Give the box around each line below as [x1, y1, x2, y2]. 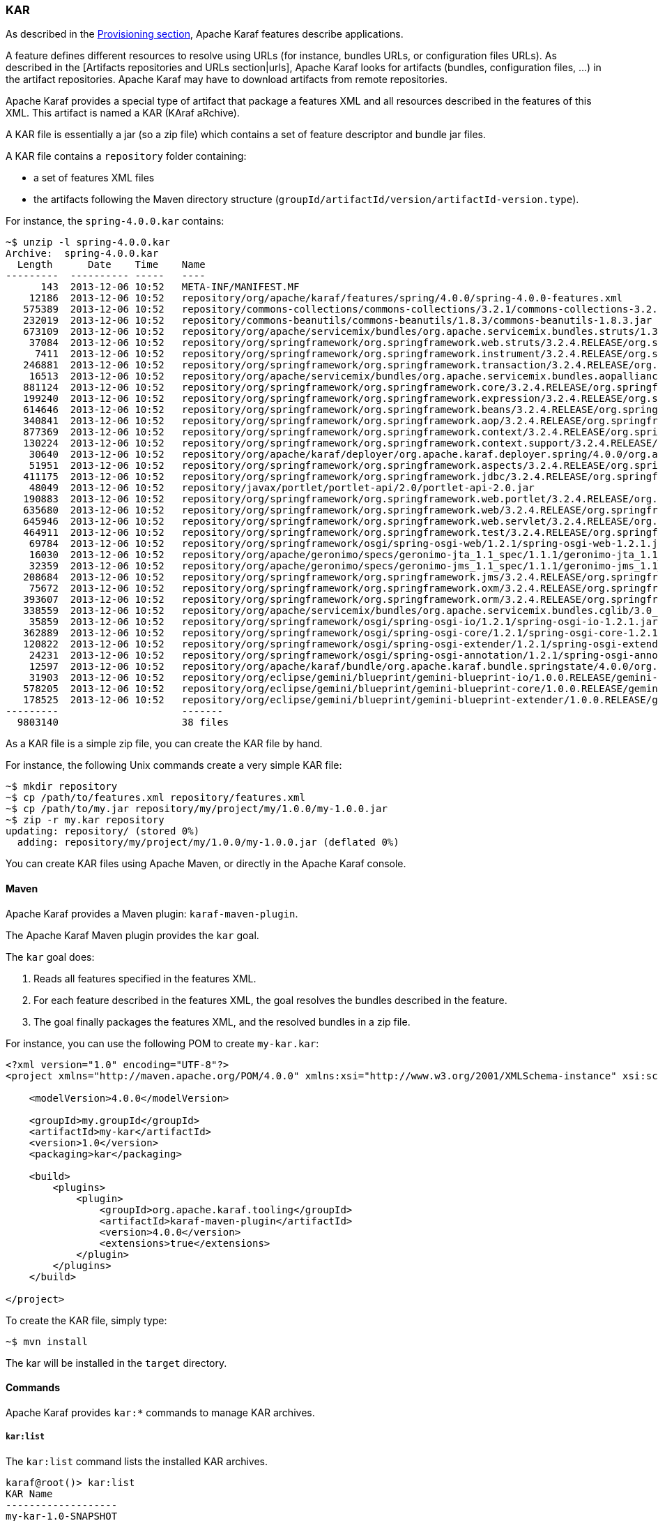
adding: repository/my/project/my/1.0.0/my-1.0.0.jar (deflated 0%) [17, 837, 399, 848]
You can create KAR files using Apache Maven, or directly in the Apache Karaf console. [6, 857, 406, 870]
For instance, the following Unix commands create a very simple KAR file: [6, 759, 342, 772]
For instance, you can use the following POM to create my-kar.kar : [6, 1037, 319, 1049]
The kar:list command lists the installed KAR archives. [6, 1455, 268, 1467]
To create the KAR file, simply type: [6, 1314, 167, 1326]
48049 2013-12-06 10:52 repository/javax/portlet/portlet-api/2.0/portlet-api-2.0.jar [29, 482, 535, 494]
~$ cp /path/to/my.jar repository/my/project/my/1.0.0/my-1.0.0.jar [6, 803, 388, 815]
